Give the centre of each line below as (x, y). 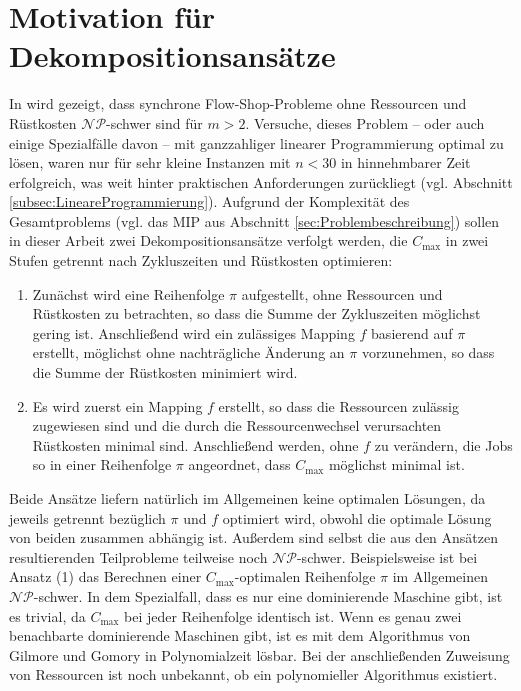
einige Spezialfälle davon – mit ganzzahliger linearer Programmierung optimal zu (256, 142)
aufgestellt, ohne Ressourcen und (342, 293)
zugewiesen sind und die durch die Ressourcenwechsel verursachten (237, 425)
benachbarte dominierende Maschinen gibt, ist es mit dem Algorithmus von (240, 635)
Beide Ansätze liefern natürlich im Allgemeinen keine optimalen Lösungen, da (247, 498)
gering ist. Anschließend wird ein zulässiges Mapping (193, 332)
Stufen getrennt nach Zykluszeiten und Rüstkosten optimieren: (201, 260)
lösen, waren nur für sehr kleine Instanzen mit (150, 162)
